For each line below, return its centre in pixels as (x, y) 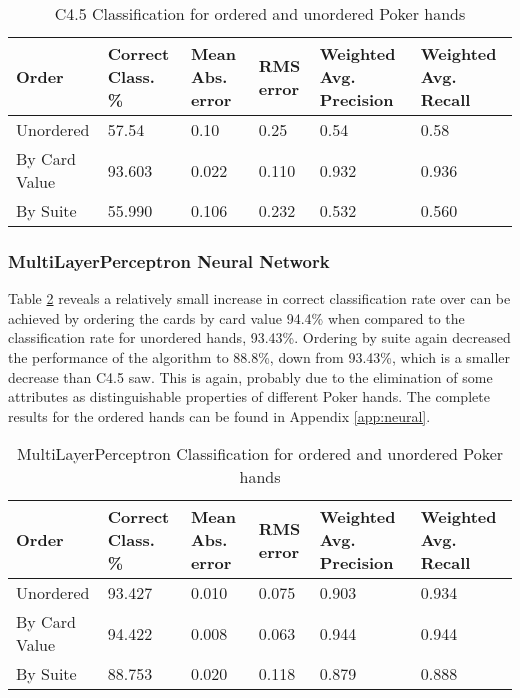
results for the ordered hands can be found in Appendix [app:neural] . (219, 415)
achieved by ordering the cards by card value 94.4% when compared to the (236, 317)
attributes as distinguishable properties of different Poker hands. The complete (249, 396)
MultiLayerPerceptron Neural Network (169, 260)
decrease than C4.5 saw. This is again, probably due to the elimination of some (250, 376)
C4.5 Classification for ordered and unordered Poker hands (260, 13)
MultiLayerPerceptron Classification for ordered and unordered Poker (260, 454)
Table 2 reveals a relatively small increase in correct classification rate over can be (259, 298)
